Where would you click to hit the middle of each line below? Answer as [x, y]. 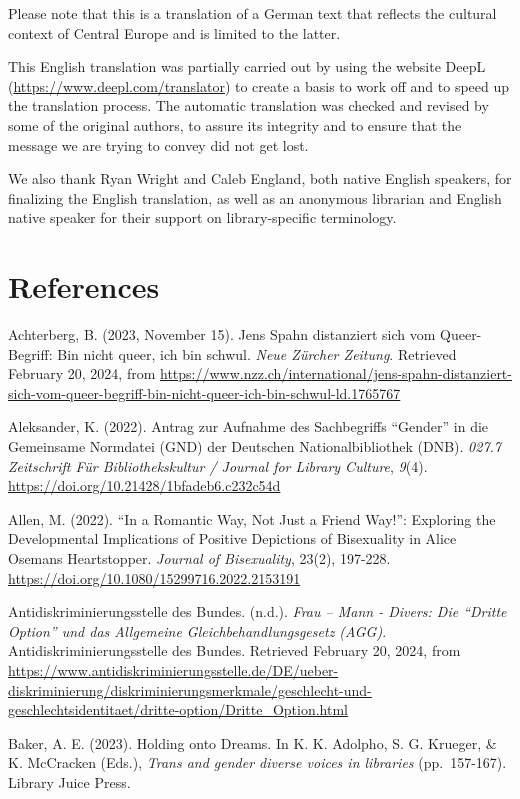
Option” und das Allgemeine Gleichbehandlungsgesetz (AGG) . [197, 630]
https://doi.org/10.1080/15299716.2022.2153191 [154, 577]
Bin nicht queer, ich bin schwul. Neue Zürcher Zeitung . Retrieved [257, 353]
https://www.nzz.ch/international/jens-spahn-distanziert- [336, 373]
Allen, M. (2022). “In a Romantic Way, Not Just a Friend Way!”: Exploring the [252, 518]
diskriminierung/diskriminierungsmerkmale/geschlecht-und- [190, 689]
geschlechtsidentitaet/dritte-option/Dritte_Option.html [178, 709]
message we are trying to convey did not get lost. [158, 144]
